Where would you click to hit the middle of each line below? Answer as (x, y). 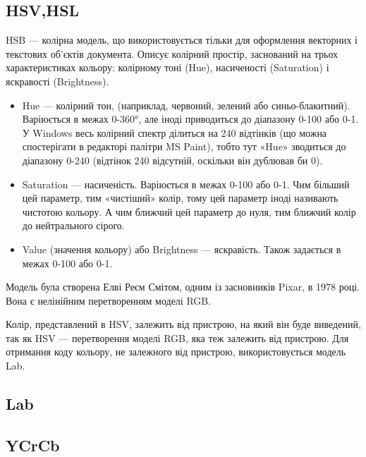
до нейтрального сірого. (73, 225)
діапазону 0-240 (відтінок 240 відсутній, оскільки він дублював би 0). (172, 160)
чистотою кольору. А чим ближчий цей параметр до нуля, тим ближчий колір (189, 211)
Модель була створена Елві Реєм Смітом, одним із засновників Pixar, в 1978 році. (183, 287)
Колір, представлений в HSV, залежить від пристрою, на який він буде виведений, (183, 324)
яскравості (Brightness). (57, 81)
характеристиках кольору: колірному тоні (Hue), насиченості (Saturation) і (167, 67)
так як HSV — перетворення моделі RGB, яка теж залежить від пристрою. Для (177, 337)
